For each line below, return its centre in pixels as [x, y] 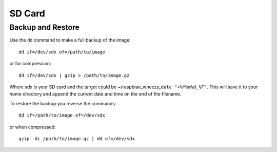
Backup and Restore [44, 27]
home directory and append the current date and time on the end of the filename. [95, 94]
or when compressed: [33, 127]
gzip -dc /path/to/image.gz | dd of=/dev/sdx [77, 138]
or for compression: [30, 64]
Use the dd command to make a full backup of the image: [70, 40]
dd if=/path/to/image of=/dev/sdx [62, 115]
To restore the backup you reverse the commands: [63, 103]
